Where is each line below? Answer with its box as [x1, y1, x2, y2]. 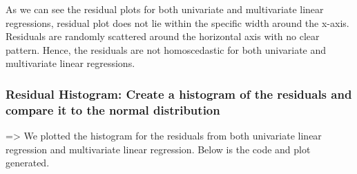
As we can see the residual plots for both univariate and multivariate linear [6, 2, 324, 16]
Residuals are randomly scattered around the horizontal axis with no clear [6, 29, 320, 43]
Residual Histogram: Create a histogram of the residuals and [6, 85, 352, 102]
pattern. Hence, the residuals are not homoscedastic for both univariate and [6, 42, 327, 57]
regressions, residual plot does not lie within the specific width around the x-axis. [6, 15, 349, 30]
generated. [6, 155, 50, 170]
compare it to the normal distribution [6, 101, 220, 118]
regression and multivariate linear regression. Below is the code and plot [6, 142, 311, 156]
